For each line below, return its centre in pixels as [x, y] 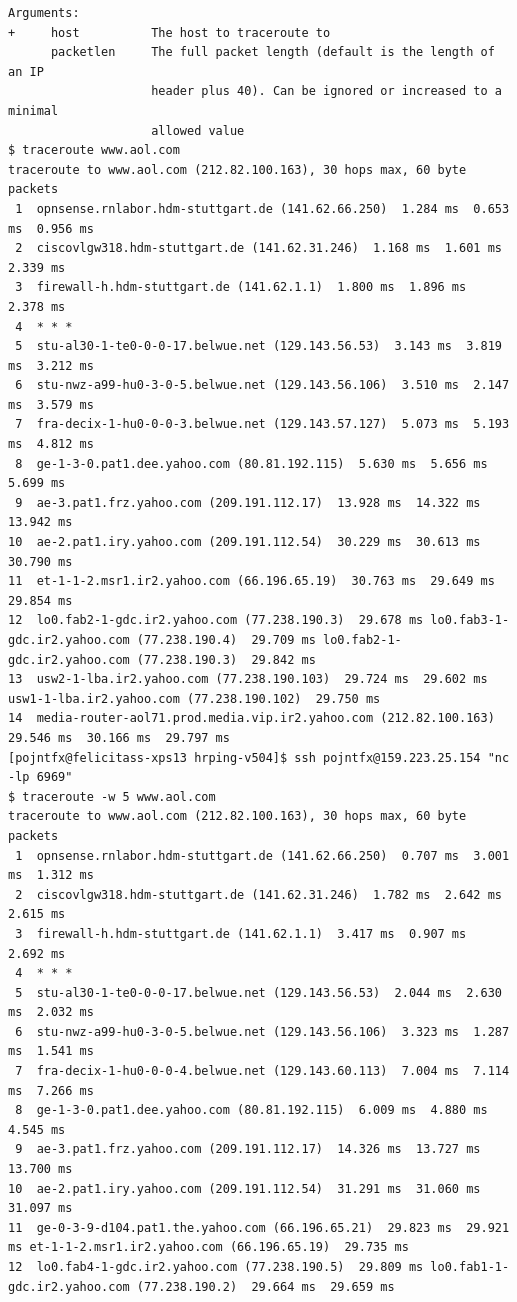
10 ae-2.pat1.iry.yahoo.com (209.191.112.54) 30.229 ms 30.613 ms [244, 542]
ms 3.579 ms [51, 404]
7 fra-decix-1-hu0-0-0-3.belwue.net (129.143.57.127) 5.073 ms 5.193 [262, 424]
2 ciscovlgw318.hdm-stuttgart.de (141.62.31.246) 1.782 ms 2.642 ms [258, 894]
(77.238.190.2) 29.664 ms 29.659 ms [265, 1286]
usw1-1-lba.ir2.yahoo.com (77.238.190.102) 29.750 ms [194, 698]
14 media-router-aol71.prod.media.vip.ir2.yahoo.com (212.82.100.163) [251, 718]
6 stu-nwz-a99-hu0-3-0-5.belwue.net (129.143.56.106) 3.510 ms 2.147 [262, 385]
